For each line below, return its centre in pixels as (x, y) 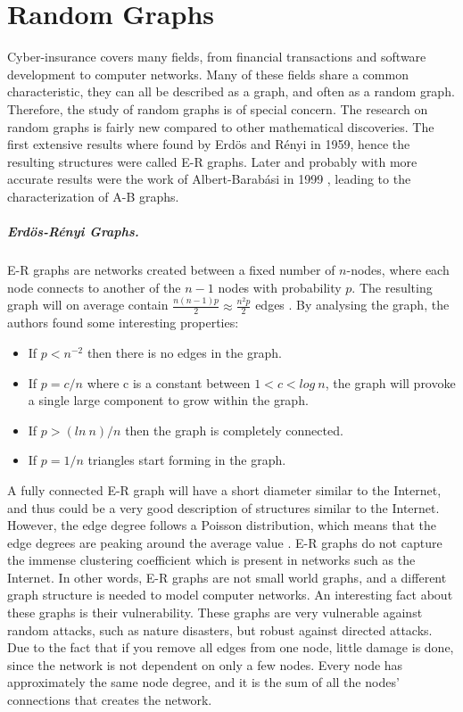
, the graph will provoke (390, 382)
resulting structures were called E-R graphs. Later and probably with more (212, 161)
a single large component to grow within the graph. (168, 400)
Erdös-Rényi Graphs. (73, 232)
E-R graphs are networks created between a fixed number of (171, 270)
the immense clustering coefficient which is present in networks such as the (211, 560)
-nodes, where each (398, 270)
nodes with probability (280, 287)
